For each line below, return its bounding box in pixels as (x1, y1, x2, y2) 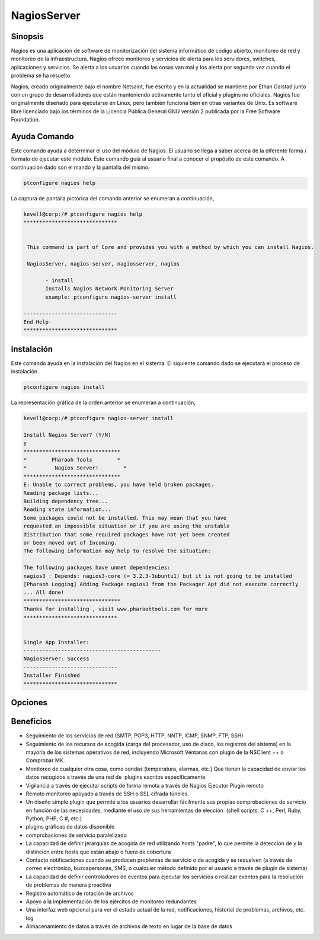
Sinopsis (11, 31, 44, 41)
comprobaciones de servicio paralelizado (25, 832, 127, 839)
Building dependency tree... (23, 498, 108, 505)
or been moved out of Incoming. (23, 539, 118, 546)
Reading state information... (23, 506, 111, 513)
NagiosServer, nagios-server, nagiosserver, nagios (27, 261, 180, 267)
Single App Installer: (23, 639, 89, 645)
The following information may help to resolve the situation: (23, 548, 212, 554)
